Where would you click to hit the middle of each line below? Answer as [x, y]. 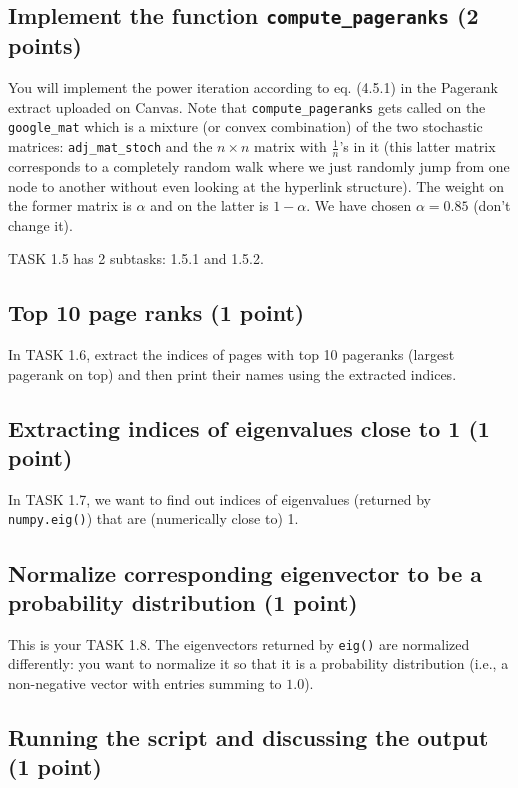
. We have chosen [359, 205]
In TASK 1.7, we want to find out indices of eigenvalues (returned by [219, 498]
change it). [40, 224]
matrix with [290, 146]
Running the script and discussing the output [248, 736]
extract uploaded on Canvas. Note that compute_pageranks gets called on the [247, 106]
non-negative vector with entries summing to [145, 682]
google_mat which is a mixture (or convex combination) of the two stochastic [245, 126]
